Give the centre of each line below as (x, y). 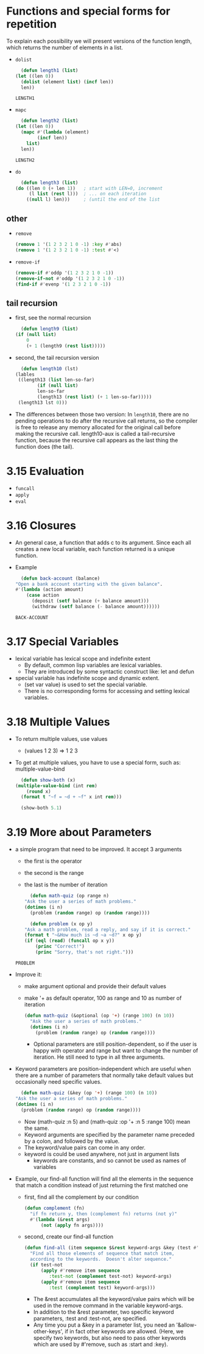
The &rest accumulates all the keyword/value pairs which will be (114, 1299)
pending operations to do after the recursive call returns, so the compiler (106, 421)
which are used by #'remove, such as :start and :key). (101, 1344)
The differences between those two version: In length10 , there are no (102, 414)
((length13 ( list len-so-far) (56, 380)
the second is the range (54, 873)
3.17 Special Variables (62, 642)
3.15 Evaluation (45, 471)
